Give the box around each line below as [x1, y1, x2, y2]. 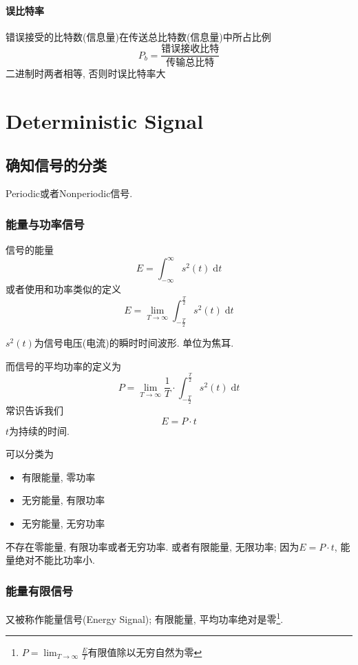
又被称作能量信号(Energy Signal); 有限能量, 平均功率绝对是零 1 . [6, 609, 284, 626]
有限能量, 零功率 [21, 469, 96, 484]
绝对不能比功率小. [14, 553, 95, 567]
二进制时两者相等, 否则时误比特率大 [6, 66, 166, 81]
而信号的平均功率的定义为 [6, 358, 121, 373]
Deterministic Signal [6, 107, 204, 135]
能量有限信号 [6, 582, 74, 599]
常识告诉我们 [6, 403, 63, 418]
